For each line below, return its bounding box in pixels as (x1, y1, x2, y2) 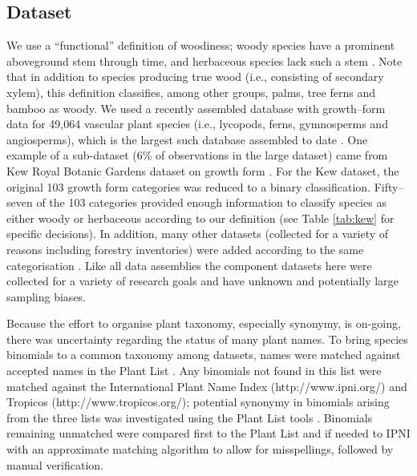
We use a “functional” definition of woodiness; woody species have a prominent (6, 37, 395, 54)
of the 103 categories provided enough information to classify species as (36, 194, 387, 211)
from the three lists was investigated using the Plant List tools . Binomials (6, 409, 373, 426)
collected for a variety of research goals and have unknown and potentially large (6, 272, 399, 289)
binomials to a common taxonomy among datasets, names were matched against (6, 346, 401, 363)
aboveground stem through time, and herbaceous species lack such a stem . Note (6, 52, 403, 69)
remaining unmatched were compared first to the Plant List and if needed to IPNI (6, 425, 411, 442)
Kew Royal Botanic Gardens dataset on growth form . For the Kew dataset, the (6, 162, 399, 179)
